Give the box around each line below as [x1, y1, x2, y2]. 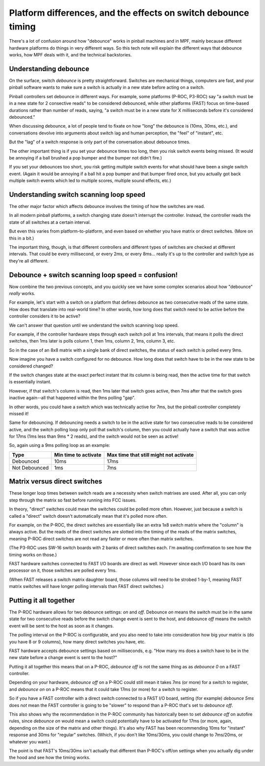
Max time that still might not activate [106, 451, 194, 458]
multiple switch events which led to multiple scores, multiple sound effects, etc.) [9, 178, 171, 184]
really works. [9, 291, 35, 296]
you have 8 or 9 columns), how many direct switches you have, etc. [9, 638, 146, 645]
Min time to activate [54, 451, 102, 458]
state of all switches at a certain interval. [9, 219, 91, 225]
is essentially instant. [9, 379, 52, 385]
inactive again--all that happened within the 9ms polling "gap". [9, 395, 136, 401]
